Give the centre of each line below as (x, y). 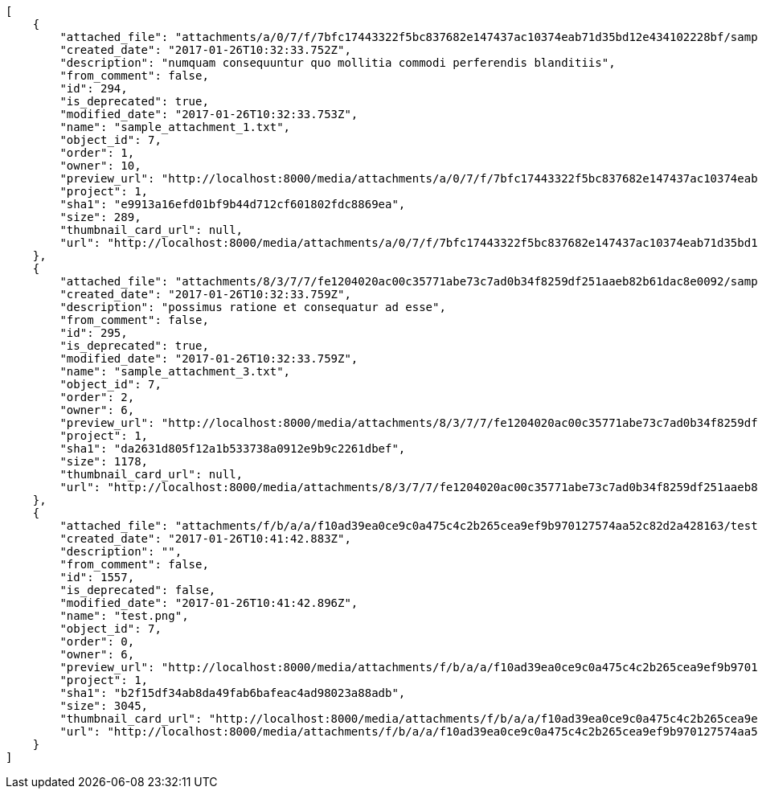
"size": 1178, (104, 461)
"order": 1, (97, 153)
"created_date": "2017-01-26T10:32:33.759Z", (205, 294)
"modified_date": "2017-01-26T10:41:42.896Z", (209, 603)
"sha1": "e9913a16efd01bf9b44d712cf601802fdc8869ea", (233, 204)
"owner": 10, (100, 166)
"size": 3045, (104, 706)
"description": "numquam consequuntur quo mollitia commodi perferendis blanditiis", (338, 63)
